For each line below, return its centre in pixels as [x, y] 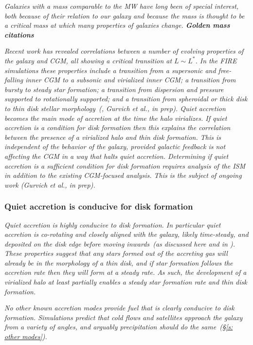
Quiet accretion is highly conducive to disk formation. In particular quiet [113, 224]
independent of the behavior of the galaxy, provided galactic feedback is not [115, 146]
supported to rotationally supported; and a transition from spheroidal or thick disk [126, 99]
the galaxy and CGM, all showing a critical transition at [88, 60]
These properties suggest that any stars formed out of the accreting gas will [116, 253]
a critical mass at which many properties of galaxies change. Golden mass [117, 25]
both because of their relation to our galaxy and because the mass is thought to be [125, 15]
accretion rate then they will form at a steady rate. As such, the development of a [126, 272]
